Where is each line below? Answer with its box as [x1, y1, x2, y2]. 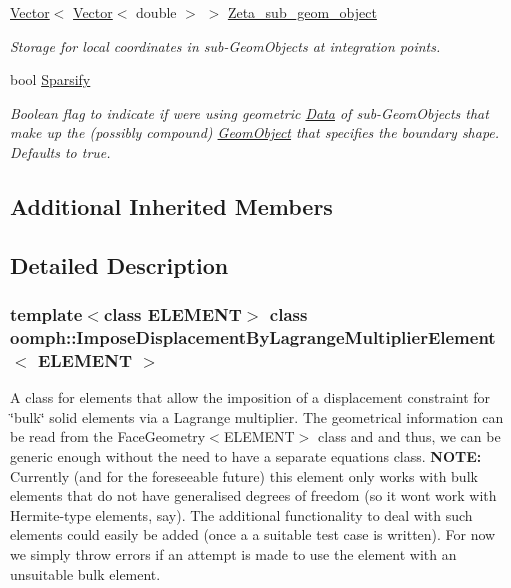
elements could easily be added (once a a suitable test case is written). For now [10, 524, 496, 545]
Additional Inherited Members [10, 190, 333, 221]
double [136, 2, 177, 22]
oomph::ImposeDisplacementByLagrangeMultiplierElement [10, 324, 496, 349]
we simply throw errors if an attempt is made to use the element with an [10, 543, 457, 564]
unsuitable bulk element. [10, 563, 161, 584]
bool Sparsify [10, 69, 91, 90]
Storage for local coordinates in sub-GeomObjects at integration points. [10, 35, 441, 56]
